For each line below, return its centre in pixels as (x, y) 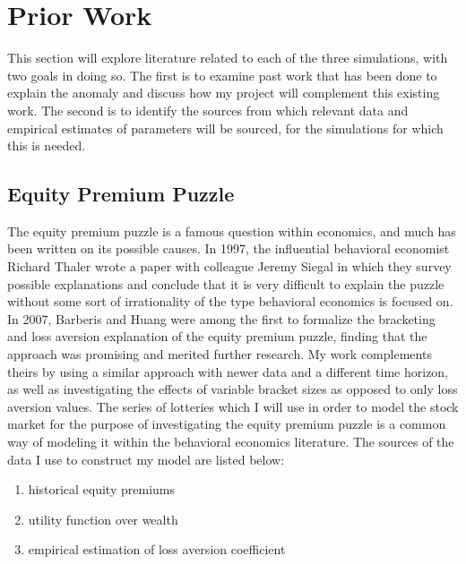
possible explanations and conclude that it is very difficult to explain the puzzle (226, 283)
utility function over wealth (103, 519)
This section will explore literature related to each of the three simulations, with (228, 58)
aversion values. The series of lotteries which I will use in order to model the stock (233, 406)
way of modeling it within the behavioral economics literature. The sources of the (231, 442)
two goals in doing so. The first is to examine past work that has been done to (222, 75)
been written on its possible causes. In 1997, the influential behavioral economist (229, 248)
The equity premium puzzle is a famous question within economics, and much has (232, 231)
